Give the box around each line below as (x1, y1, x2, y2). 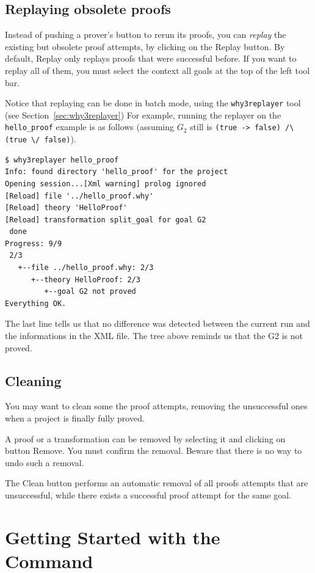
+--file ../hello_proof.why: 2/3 (18, 263, 154, 272)
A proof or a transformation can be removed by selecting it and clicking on (5, 432, 286, 445)
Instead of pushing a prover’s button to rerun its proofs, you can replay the (5, 28, 286, 41)
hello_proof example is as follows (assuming (5, 120, 175, 133)
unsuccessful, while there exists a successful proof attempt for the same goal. (5, 489, 291, 501)
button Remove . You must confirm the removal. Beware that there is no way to (5, 444, 302, 457)
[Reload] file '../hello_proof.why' (5, 191, 154, 200)
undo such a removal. (5, 456, 84, 469)
